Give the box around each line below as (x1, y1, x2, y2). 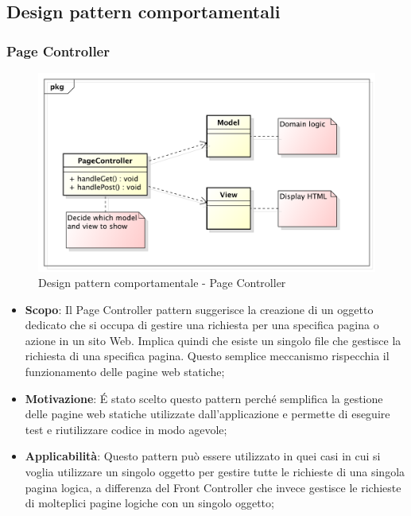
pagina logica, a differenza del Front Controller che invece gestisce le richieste (25, 479, 401, 495)
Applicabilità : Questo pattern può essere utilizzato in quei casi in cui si (25, 448, 381, 464)
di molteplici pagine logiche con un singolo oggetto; (25, 495, 274, 511)
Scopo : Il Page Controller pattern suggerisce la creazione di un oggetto (25, 301, 374, 317)
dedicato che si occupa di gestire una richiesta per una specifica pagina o (25, 316, 379, 333)
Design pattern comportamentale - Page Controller (38, 274, 286, 291)
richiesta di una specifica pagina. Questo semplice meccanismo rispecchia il (25, 347, 390, 364)
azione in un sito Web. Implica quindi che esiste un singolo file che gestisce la (25, 332, 401, 348)
